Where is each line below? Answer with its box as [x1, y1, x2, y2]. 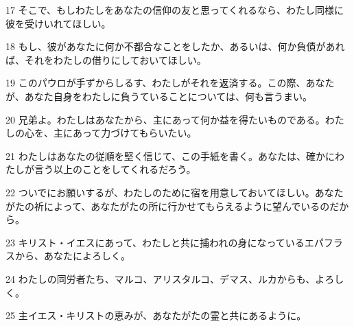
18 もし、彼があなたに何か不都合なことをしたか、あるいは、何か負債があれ [5, 39, 345, 54]
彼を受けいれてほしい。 [5, 16, 111, 30]
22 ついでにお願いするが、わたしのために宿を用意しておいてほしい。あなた [5, 185, 344, 199]
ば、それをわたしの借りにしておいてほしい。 [5, 52, 206, 67]
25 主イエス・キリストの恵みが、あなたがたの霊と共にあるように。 [5, 308, 307, 323]
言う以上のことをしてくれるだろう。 [34, 162, 196, 176]
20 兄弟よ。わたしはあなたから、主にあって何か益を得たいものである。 [5, 112, 325, 126]
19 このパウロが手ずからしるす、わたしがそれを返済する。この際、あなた [5, 75, 335, 90]
